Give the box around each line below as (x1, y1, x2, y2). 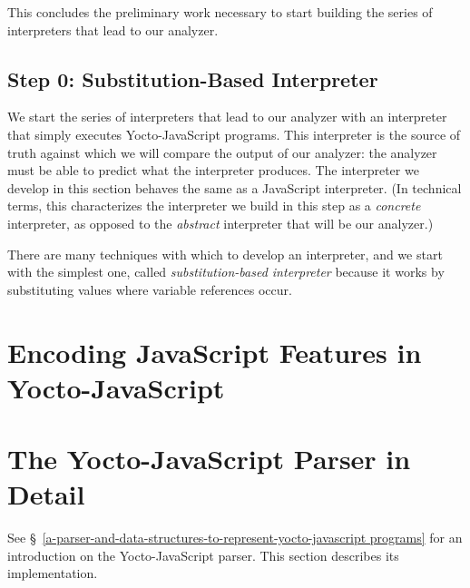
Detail (7, 475, 85, 513)
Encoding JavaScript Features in (7, 333, 422, 370)
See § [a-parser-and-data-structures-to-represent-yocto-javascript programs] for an (7, 528, 463, 547)
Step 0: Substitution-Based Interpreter (7, 64, 378, 93)
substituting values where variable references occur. (7, 279, 292, 299)
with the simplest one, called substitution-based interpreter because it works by (7, 262, 445, 281)
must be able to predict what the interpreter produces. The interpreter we (7, 161, 419, 180)
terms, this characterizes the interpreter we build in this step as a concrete (7, 196, 421, 215)
